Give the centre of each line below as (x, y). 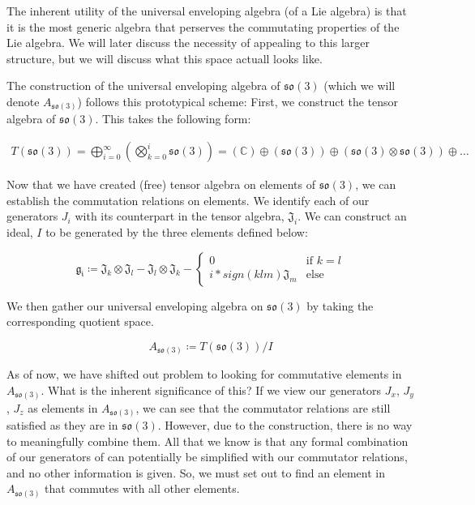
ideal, (20, 232)
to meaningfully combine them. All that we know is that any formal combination (208, 441)
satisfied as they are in (62, 425)
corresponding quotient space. (80, 321)
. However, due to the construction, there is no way (285, 425)
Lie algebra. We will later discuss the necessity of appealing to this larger (188, 43)
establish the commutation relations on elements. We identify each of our (188, 200)
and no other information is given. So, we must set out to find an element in (196, 472)
